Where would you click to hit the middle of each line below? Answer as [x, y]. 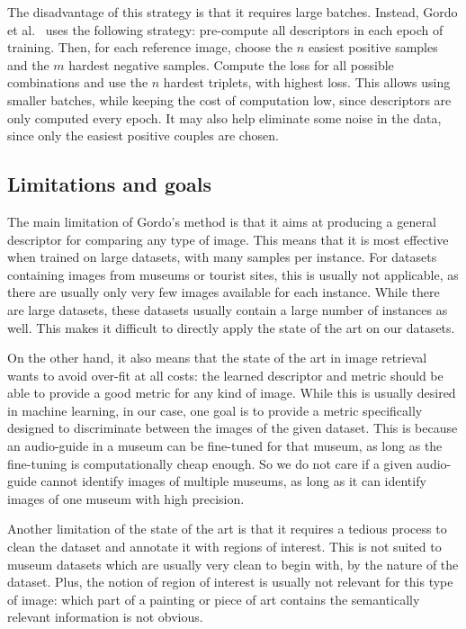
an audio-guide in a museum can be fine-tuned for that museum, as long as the [225, 446]
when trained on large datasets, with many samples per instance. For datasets [222, 257]
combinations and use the [78, 82]
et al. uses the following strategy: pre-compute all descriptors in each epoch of [225, 29]
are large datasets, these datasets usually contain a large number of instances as [228, 309]
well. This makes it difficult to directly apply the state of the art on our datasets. [231, 327]
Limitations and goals [110, 184]
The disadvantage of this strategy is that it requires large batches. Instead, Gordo [233, 12]
